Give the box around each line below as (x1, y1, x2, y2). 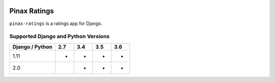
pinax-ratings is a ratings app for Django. (9, 20, 103, 26)
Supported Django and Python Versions (9, 33, 109, 40)
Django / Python (12, 43, 53, 50)
